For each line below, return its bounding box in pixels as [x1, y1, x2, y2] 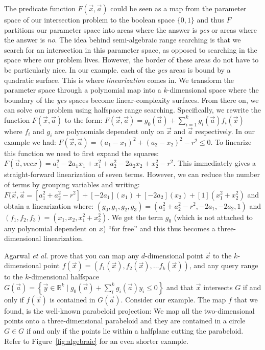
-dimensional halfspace [29, 271, 99, 282]
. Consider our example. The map [121, 294, 226, 304]
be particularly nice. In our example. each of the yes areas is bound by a [4, 64, 231, 75]
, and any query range [189, 260, 258, 271]
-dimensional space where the [167, 84, 259, 95]
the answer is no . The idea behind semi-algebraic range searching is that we [4, 34, 241, 45]
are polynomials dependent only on [54, 125, 164, 136]
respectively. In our [195, 125, 255, 136]
